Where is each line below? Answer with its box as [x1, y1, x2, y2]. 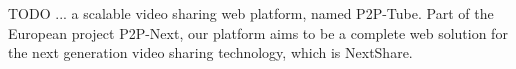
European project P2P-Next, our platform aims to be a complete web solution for [8, 22, 508, 43]
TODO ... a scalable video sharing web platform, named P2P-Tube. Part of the [8, 3, 494, 23]
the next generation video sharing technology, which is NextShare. [8, 42, 413, 63]
